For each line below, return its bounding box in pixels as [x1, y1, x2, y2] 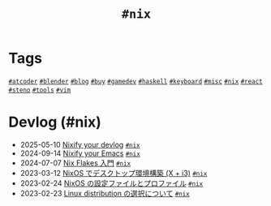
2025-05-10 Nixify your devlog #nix [19, 139, 140, 149]
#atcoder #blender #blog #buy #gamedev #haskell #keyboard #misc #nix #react [8, 77, 263, 85]
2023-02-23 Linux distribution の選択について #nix [19, 188, 191, 198]
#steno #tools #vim [8, 86, 71, 94]
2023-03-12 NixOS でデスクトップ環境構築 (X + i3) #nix [19, 168, 208, 178]
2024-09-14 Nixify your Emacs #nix [19, 148, 140, 158]
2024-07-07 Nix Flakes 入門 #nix [19, 157, 131, 168]
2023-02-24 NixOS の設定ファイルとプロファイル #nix [19, 178, 204, 188]
